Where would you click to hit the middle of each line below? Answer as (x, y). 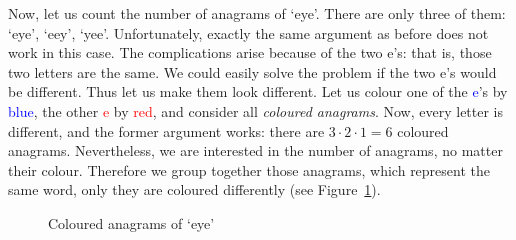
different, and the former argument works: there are (166, 130)
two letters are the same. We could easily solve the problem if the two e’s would (252, 71)
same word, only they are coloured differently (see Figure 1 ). (194, 189)
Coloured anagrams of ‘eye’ (131, 222)
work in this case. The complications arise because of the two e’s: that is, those (250, 52)
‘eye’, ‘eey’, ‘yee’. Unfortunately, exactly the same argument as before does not (248, 32)
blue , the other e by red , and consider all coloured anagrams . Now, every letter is (256, 110)
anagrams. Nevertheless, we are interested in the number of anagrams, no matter (255, 150)
